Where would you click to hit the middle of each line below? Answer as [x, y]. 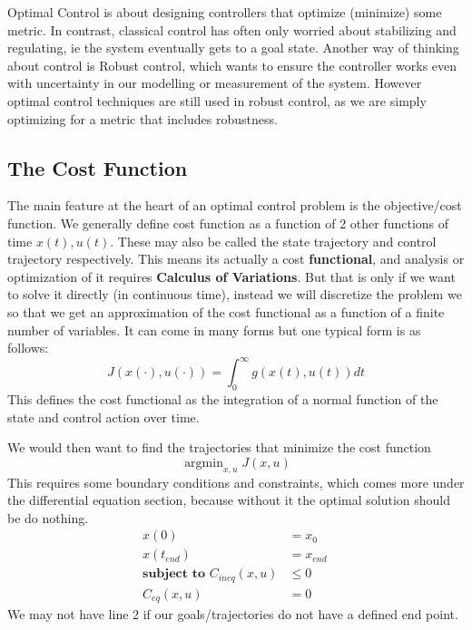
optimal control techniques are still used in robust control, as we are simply [217, 100]
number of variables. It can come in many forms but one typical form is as [214, 330]
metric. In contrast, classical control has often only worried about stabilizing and [232, 29]
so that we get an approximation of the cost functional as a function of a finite [226, 311]
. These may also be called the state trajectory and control [273, 241]
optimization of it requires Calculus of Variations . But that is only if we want [231, 276]
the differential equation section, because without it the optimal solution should [229, 500]
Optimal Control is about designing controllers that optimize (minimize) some [225, 12]
